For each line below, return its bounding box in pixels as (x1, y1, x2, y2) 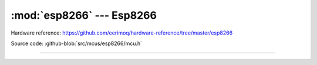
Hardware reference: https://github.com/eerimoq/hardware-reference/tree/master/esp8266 (11, 29, 233, 36)
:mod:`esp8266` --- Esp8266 (11, 9, 157, 22)
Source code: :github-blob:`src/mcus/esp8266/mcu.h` (11, 40, 143, 47)
